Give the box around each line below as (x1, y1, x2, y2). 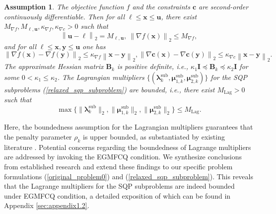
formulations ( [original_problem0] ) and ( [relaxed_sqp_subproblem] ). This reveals (4, 171, 253, 181)
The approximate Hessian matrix (4, 61, 104, 71)
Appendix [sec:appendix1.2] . (4, 200, 89, 211)
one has (82, 41, 106, 51)
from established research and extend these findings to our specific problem (4, 161, 233, 171)
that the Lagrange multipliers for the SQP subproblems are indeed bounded (4, 181, 235, 191)
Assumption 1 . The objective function (4, 1, 124, 11)
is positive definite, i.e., (117, 61, 189, 71)
